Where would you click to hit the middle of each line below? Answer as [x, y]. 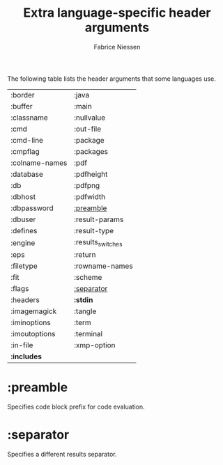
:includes [26, 356]
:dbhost [23, 196]
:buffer [22, 106]
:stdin [84, 300]
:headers [25, 300]
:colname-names [39, 163]
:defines [24, 230]
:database [27, 174]
